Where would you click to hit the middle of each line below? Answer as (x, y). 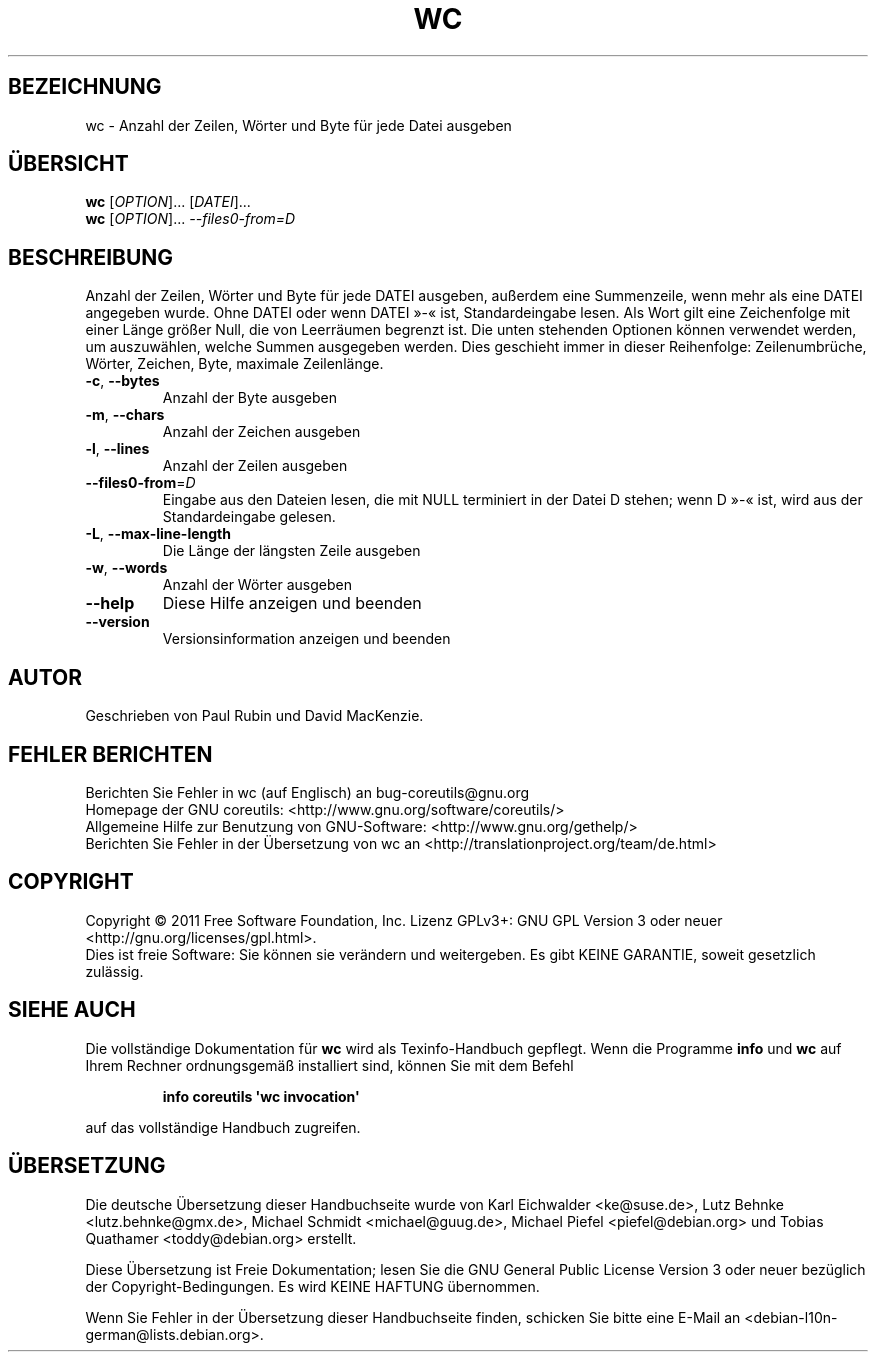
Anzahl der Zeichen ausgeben (261, 432)
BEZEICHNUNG (85, 87)
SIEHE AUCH (72, 1010)
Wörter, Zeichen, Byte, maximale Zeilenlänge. (234, 364)
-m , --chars (125, 415)
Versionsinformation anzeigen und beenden (306, 639)
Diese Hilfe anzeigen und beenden (292, 603)
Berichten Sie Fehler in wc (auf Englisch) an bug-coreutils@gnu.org (307, 792)
